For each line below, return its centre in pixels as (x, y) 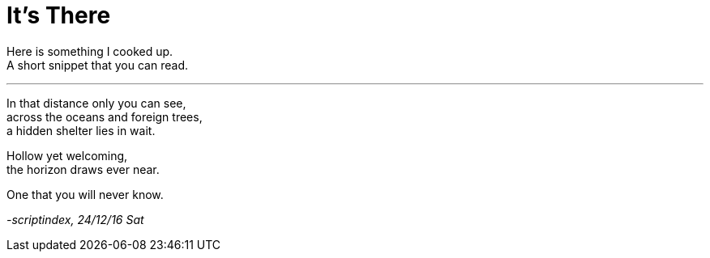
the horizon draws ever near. (83, 169)
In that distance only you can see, (96, 103)
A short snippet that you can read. (97, 65)
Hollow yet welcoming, (67, 155)
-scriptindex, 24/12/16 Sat (75, 219)
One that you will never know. (85, 194)
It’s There (59, 15)
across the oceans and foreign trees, (105, 116)
